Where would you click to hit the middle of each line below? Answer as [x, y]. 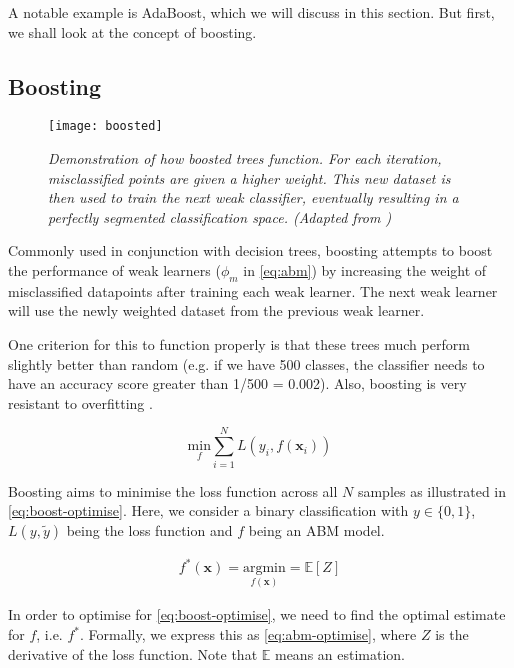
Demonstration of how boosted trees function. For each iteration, [245, 158]
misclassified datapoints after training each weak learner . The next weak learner [253, 290]
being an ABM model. [316, 529]
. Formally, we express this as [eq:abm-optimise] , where [248, 634]
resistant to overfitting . [80, 402]
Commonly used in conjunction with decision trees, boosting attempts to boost [250, 250]
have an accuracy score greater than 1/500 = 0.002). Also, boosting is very [237, 383]
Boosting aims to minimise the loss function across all [173, 490]
